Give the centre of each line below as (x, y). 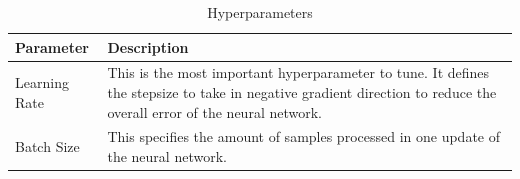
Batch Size (47, 146)
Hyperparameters (260, 12)
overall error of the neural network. (214, 111)
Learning (42, 82)
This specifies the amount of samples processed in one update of (304, 136)
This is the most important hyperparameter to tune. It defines (298, 72)
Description (148, 46)
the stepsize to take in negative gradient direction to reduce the (302, 92)
